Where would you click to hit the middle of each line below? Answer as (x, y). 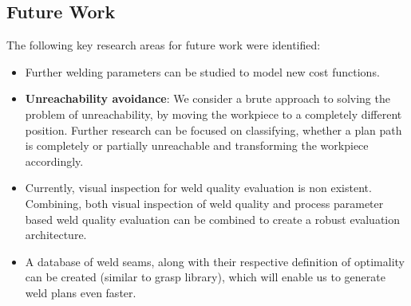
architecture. (56, 235)
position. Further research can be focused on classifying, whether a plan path (213, 129)
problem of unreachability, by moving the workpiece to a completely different (213, 114)
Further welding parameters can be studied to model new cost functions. (202, 71)
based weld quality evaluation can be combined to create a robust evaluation (213, 219)
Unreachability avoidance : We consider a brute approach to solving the (207, 98)
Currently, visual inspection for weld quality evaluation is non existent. (198, 188)
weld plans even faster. (81, 292)
